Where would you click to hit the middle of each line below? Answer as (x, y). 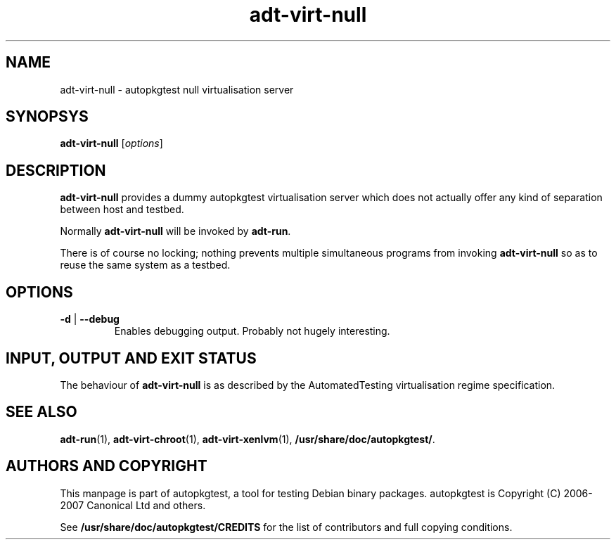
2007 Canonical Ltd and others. (133, 505)
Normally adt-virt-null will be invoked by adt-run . (175, 231)
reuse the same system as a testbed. (145, 265)
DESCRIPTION (56, 170)
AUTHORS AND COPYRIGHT (107, 466)
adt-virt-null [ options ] (111, 143)
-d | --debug (90, 319)
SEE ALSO (41, 412)
